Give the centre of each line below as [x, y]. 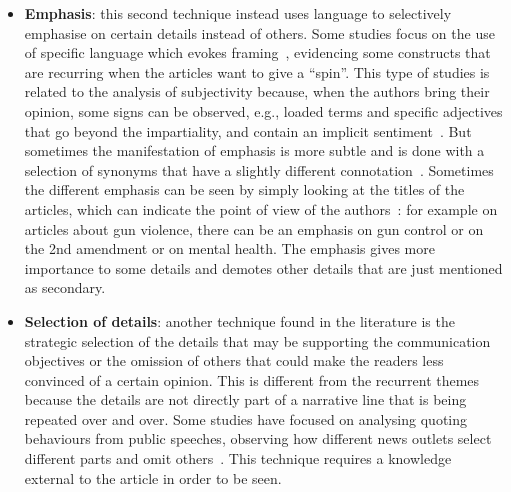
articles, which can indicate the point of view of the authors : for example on [261, 208]
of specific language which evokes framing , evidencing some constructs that [257, 52]
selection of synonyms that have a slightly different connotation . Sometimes [259, 169]
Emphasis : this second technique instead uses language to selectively [238, 13]
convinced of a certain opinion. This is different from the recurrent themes [252, 379]
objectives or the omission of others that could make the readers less [234, 360]
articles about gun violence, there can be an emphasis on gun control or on [254, 228]
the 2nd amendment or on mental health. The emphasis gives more [229, 248]
